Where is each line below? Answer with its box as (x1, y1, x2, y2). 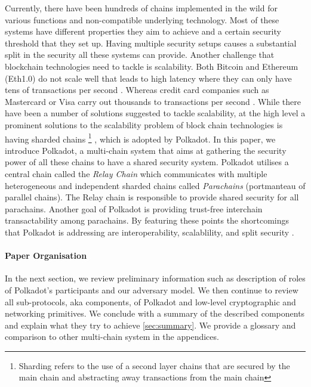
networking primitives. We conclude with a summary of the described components (5, 307, 305, 320)
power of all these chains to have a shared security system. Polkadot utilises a (5, 156, 289, 168)
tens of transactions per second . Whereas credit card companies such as (5, 83, 269, 96)
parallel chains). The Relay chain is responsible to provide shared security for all (5, 191, 299, 203)
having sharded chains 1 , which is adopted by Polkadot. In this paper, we (5, 131, 276, 145)
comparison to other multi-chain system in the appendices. (5, 330, 219, 343)
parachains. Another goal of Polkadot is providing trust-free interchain (5, 202, 263, 215)
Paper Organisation (5, 249, 87, 262)
